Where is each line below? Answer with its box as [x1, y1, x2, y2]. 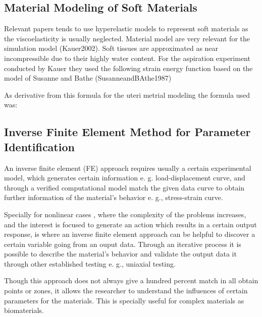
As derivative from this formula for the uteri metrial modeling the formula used [4, 89, 250, 100]
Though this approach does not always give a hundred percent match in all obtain [4, 275, 258, 286]
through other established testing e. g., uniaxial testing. [4, 258, 176, 269]
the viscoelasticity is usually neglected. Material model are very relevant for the [4, 33, 250, 43]
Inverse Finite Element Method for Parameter [4, 124, 251, 140]
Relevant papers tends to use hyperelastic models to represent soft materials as [4, 23, 248, 34]
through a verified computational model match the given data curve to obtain [4, 182, 245, 193]
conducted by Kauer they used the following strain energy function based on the [4, 62, 253, 73]
